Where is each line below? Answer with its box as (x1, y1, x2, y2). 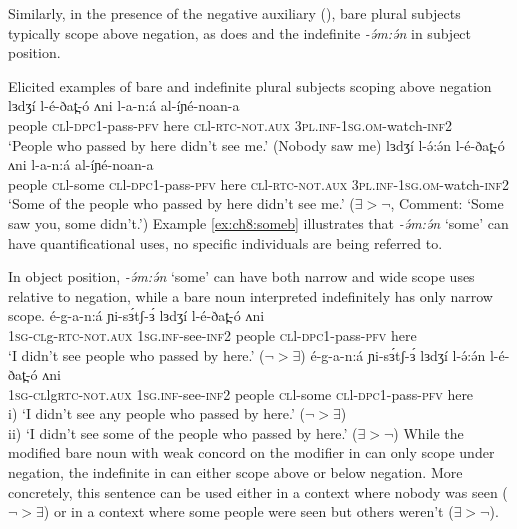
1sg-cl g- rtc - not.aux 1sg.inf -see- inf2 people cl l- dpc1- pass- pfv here (8, 324, 417, 345)
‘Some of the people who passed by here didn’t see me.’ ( (8, 193, 355, 214)
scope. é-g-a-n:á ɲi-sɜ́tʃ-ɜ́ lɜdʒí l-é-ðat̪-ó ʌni (8, 305, 265, 326)
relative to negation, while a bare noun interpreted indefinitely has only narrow (8, 285, 493, 306)
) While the (393, 422, 464, 443)
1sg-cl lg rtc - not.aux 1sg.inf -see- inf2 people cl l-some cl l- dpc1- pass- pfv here (8, 383, 474, 404)
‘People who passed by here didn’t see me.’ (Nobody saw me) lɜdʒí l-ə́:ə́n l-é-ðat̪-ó (8, 134, 505, 155)
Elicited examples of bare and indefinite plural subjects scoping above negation (8, 75, 492, 96)
